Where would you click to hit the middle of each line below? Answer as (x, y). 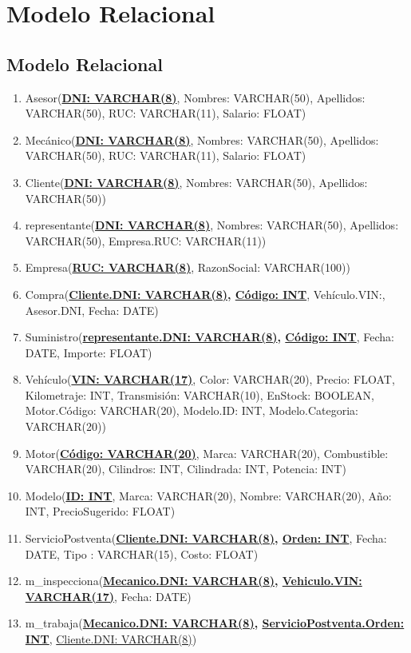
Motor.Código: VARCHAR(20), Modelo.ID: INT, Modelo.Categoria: (192, 410)
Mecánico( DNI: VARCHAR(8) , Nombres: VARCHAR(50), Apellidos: (202, 139)
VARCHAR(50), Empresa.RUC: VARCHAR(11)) (146, 240)
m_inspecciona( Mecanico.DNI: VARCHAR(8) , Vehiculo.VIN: (194, 581)
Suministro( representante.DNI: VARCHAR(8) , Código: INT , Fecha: (209, 337)
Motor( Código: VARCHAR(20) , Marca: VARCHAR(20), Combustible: (207, 453)
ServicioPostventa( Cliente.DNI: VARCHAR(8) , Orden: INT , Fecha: (206, 538)
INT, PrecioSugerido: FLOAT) (100, 511)
